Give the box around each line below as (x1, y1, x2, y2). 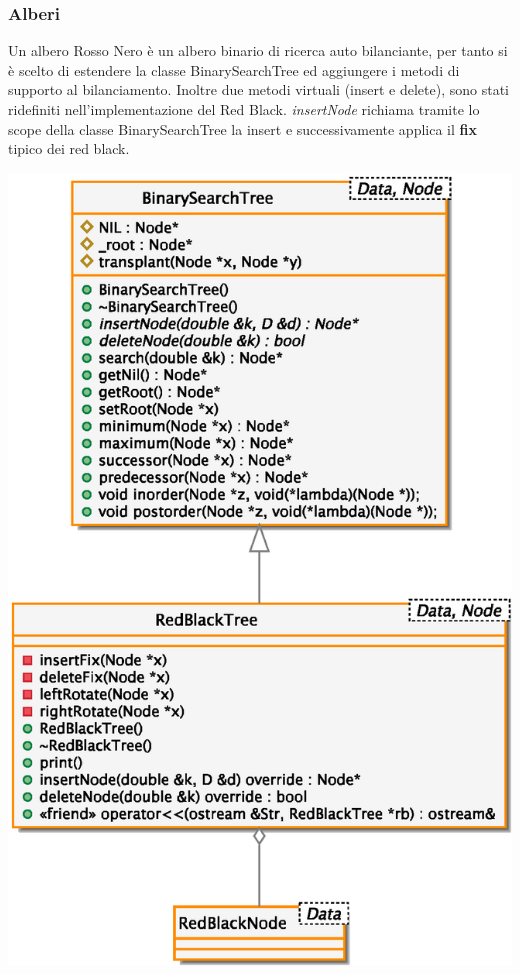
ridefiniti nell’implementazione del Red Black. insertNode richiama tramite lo (8, 99, 480, 119)
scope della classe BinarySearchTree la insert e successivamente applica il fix (8, 118, 477, 139)
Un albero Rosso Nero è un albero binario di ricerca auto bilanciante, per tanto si (8, 40, 508, 61)
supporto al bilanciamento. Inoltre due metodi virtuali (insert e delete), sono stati (8, 79, 509, 100)
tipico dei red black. (8, 138, 130, 159)
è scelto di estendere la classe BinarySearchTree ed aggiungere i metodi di (8, 59, 460, 80)
